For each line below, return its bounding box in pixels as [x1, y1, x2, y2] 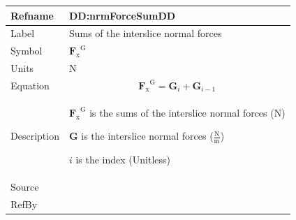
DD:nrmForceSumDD [68, 8, 176, 22]
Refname [10, 8, 54, 22]
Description [10, 129, 59, 143]
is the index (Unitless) [75, 152, 171, 167]
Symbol [10, 43, 43, 58]
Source [10, 179, 39, 193]
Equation [10, 78, 50, 92]
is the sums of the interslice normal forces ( [89, 105, 274, 119]
